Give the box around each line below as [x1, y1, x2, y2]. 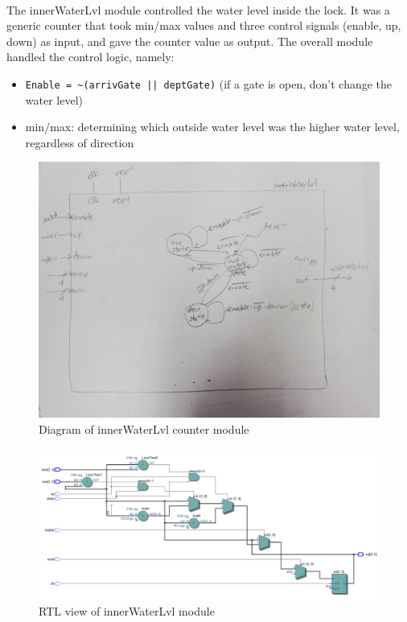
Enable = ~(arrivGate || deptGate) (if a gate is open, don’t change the [25, 75, 393, 92]
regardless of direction [25, 134, 134, 150]
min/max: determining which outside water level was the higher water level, [25, 118, 400, 135]
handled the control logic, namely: [6, 48, 175, 65]
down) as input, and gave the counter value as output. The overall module [6, 32, 373, 49]
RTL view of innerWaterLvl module [39, 603, 215, 620]
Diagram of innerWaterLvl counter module [39, 421, 249, 437]
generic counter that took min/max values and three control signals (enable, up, [6, 17, 401, 34]
